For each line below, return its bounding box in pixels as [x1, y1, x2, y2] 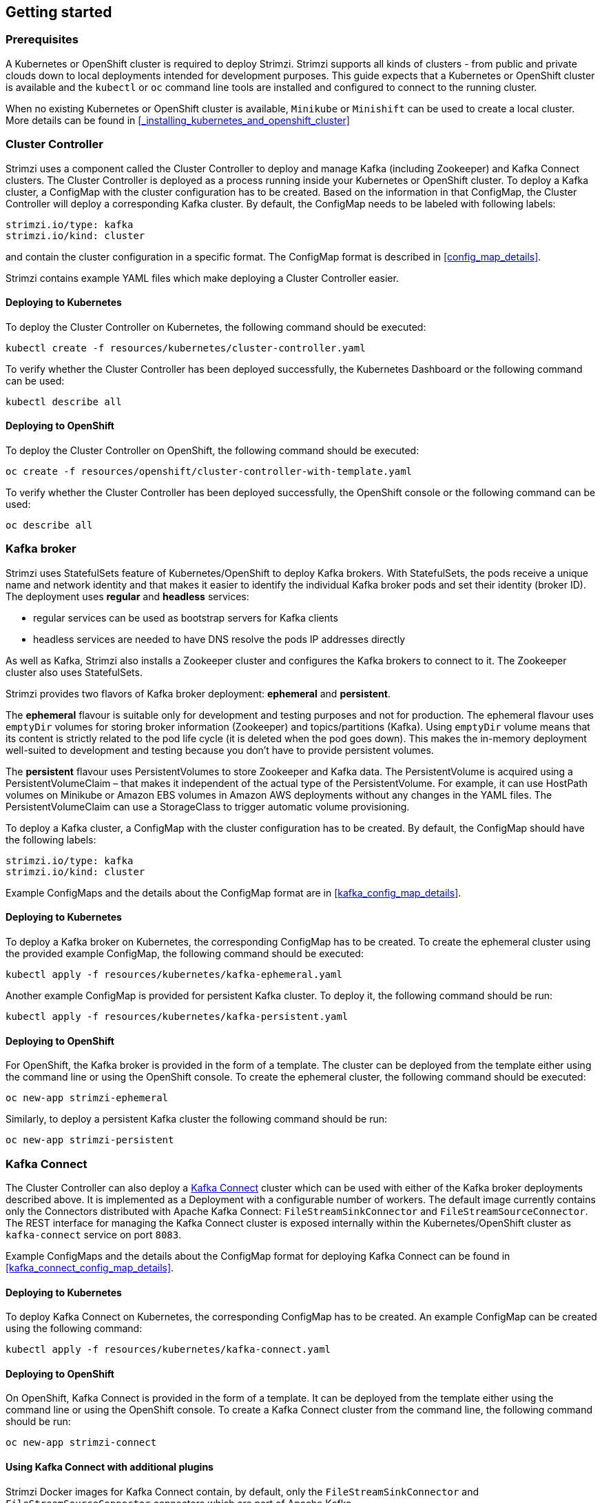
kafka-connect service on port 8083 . [6, 1228, 182, 1240]
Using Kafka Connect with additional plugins [6, 1460, 214, 1473]
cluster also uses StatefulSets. [6, 666, 143, 678]
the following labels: [6, 833, 96, 846]
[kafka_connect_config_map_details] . [6, 1261, 174, 1274]
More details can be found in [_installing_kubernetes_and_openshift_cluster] [6, 114, 350, 126]
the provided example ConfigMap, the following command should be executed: [6, 947, 364, 959]
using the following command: [6, 1322, 143, 1335]
